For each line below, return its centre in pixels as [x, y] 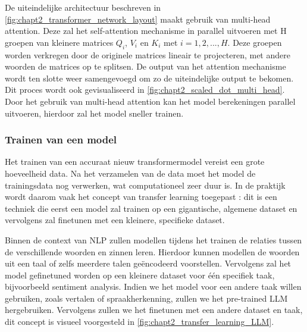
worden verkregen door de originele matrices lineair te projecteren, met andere [148, 54]
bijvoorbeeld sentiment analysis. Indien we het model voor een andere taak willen [153, 286]
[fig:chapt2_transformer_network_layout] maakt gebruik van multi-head [138, 19]
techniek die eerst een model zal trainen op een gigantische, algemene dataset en [151, 208]
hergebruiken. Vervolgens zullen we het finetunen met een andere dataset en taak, [154, 310]
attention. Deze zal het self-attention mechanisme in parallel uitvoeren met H [146, 31]
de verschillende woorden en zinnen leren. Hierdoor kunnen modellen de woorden [152, 251]
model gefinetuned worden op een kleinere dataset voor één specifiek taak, [140, 275]
